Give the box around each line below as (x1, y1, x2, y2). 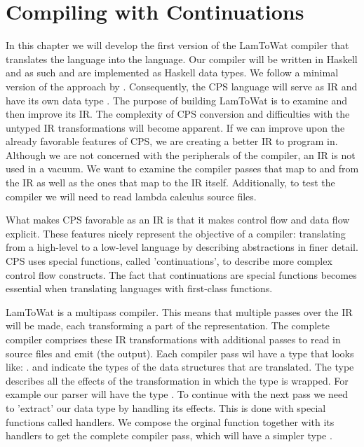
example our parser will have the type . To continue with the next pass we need (6, 387, 348, 401)
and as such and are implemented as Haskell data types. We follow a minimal (6, 65, 339, 80)
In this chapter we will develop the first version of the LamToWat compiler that (6, 38, 349, 53)
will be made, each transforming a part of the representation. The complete (6, 318, 330, 333)
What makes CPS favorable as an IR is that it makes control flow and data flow (6, 212, 350, 227)
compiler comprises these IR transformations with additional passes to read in (6, 332, 341, 346)
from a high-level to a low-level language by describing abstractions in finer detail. (6, 240, 358, 254)
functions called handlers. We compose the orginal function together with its (6, 414, 335, 429)
